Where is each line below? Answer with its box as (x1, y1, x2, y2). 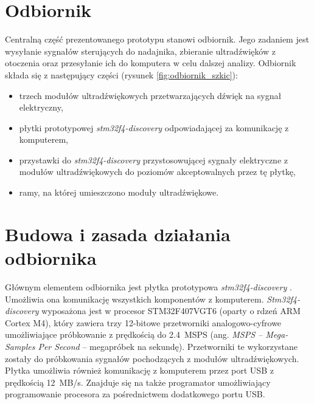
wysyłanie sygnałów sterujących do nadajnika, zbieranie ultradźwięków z (5, 44, 276, 57)
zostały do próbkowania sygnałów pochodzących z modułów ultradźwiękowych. (5, 352, 299, 365)
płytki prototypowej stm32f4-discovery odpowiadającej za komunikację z (19, 121, 289, 134)
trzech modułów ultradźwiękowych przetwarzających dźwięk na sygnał (19, 89, 282, 101)
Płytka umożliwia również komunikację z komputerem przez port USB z (5, 364, 274, 377)
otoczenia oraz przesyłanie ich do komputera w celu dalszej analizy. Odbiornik (5, 56, 296, 69)
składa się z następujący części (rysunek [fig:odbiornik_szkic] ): (5, 68, 238, 81)
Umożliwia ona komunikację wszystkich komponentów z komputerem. (5, 292, 264, 305)
